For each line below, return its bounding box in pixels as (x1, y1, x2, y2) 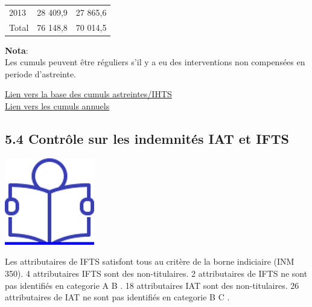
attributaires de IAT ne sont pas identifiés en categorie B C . (5, 291, 230, 303)
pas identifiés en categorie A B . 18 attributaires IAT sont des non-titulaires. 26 (5, 279, 299, 291)
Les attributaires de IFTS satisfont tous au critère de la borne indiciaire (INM (5, 255, 294, 268)
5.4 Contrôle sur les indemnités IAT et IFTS (5, 129, 289, 148)
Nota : (5, 44, 28, 56)
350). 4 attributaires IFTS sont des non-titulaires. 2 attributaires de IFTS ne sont (5, 267, 308, 280)
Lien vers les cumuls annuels (5, 100, 110, 112)
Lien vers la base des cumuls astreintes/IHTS (5, 88, 172, 100)
